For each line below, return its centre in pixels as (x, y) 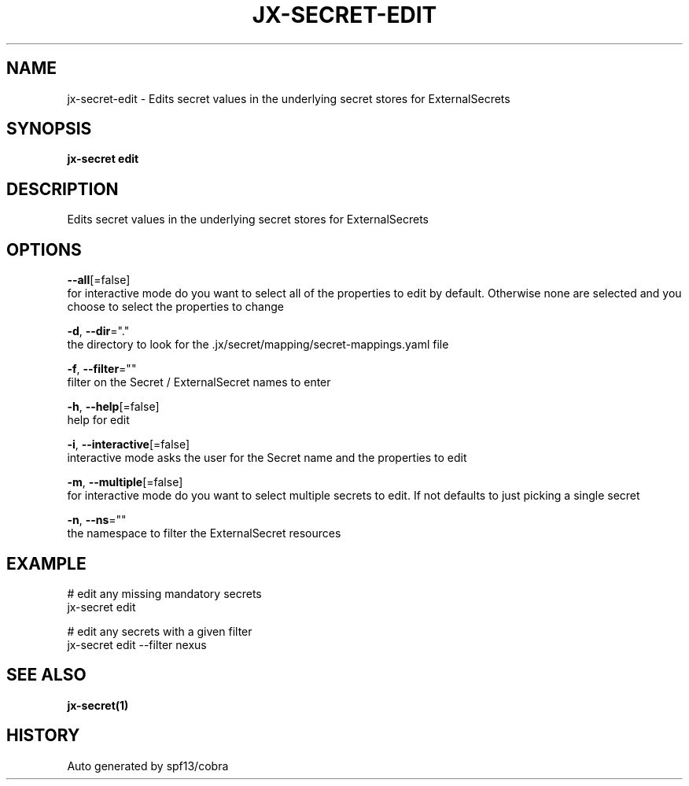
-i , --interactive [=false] (129, 445)
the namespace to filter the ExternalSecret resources (204, 533)
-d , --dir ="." (98, 331)
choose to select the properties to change (175, 307)
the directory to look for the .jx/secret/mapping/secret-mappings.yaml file (258, 345)
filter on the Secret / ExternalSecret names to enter (199, 382)
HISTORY (43, 736)
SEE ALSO (46, 675)
